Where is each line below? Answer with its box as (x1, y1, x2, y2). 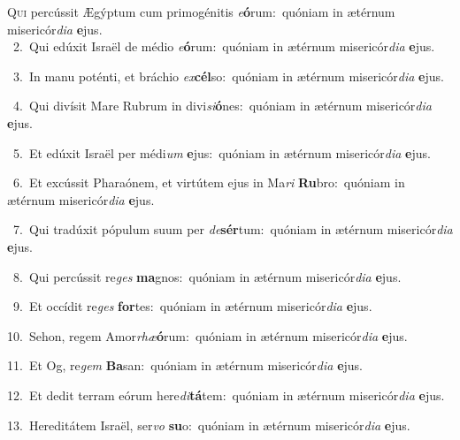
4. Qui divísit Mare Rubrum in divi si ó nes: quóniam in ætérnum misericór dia (12, 96, 432, 115)
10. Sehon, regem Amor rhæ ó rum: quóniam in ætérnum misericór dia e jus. (7, 326, 408, 345)
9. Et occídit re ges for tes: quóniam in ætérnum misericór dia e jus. (12, 297, 372, 315)
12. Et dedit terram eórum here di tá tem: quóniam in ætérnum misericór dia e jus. (7, 385, 445, 404)
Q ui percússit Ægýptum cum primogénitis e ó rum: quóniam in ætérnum (7, 3, 395, 20)
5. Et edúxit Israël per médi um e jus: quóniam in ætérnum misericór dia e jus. (12, 143, 431, 162)
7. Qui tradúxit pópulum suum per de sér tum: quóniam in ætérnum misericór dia (12, 220, 453, 239)
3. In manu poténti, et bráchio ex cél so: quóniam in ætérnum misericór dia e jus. (12, 66, 444, 85)
